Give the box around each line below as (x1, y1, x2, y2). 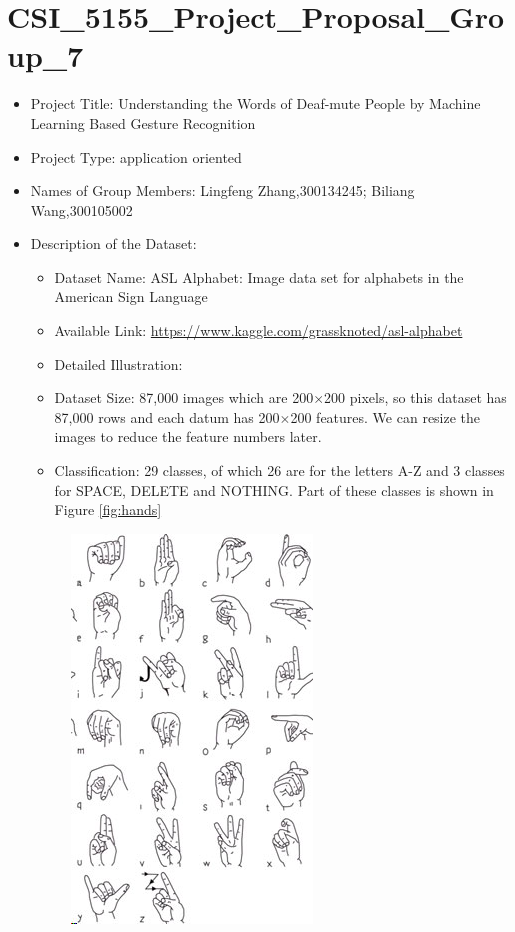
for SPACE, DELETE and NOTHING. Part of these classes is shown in (54, 479, 494, 500)
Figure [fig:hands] (54, 499, 162, 520)
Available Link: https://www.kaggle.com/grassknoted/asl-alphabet (54, 320, 463, 341)
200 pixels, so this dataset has (324, 387, 507, 408)
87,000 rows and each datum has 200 (54, 406, 280, 427)
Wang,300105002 (30, 199, 133, 220)
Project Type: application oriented (30, 146, 242, 167)
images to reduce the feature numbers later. (54, 426, 322, 447)
